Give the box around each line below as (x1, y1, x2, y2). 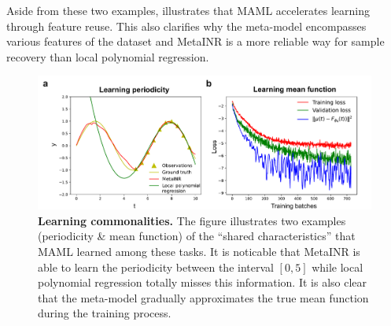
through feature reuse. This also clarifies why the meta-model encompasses (6, 17, 367, 34)
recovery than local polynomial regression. (6, 48, 209, 65)
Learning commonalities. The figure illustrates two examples (38, 212, 346, 228)
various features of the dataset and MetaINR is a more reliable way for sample (6, 33, 385, 50)
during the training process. (38, 305, 172, 321)
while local (312, 258, 363, 275)
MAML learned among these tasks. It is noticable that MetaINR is (38, 243, 360, 260)
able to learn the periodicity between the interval (38, 258, 274, 275)
